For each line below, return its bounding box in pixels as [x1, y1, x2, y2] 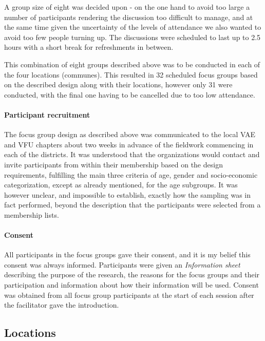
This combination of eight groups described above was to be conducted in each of [4, 59, 260, 69]
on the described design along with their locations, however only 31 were [4, 79, 233, 90]
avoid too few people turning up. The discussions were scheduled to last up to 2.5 [4, 31, 261, 42]
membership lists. [4, 209, 59, 220]
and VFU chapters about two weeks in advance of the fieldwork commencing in [4, 139, 254, 149]
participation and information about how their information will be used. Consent [4, 279, 259, 290]
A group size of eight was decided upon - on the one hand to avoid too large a [4, 2, 250, 12]
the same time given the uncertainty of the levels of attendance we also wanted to [4, 22, 261, 32]
